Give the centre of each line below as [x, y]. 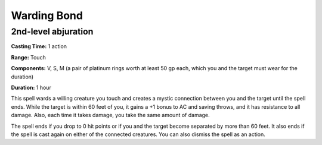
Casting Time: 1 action [39, 46]
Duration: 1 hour [31, 87]
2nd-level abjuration [52, 31]
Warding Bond [47, 15]
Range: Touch [28, 57]
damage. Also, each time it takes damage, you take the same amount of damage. [110, 115]
